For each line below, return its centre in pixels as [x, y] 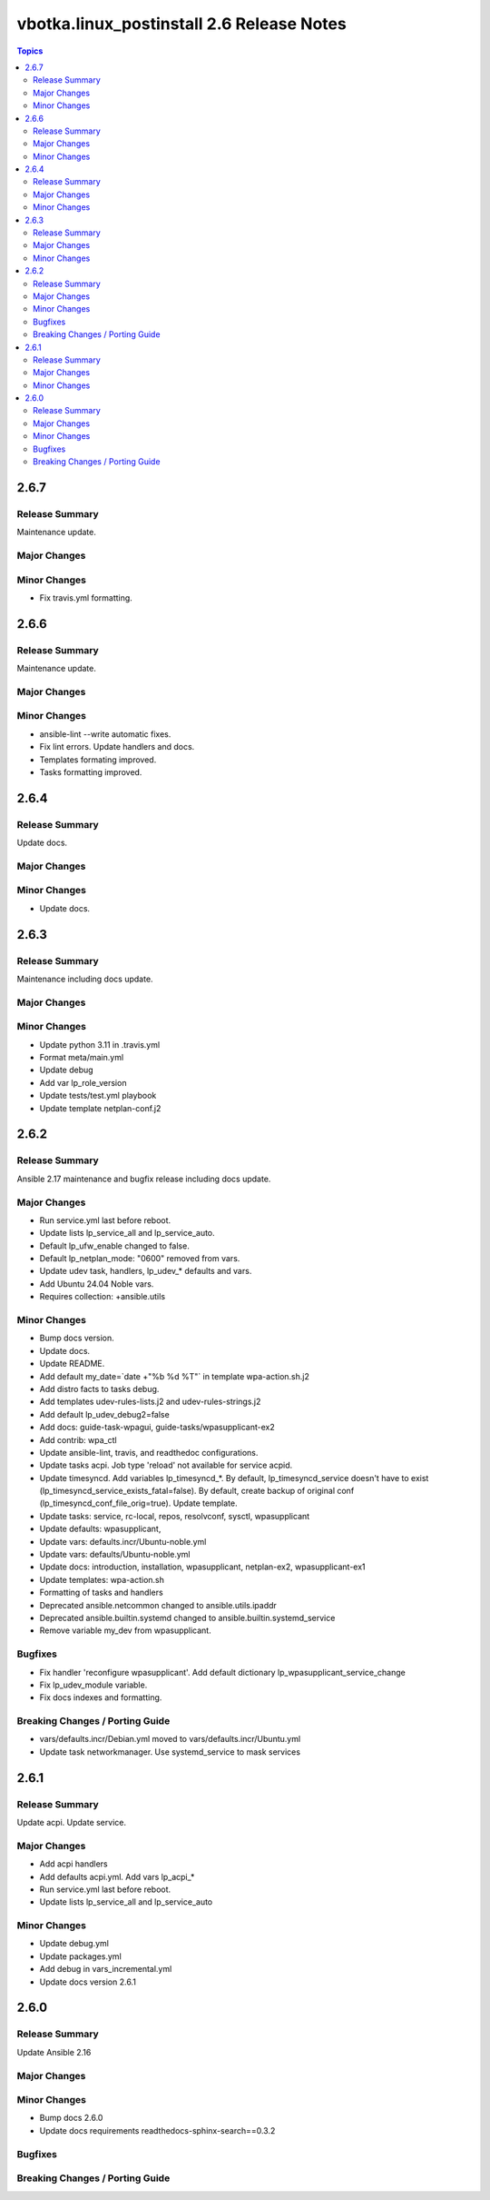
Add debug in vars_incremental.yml [106, 1969]
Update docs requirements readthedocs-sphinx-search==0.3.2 [157, 2130]
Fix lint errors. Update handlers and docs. [117, 747]
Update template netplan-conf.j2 [100, 1108]
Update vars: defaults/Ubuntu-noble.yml [115, 1555]
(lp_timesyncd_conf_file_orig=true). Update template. [138, 1503]
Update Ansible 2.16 [54, 2052]
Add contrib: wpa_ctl [78, 1439]
